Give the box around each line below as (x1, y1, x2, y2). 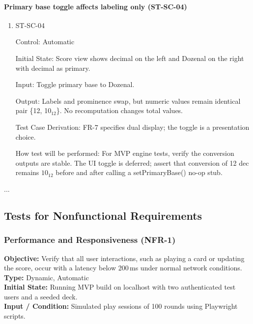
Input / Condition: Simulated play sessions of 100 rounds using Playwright (4, 301, 238, 311)
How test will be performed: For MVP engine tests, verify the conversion (15, 148, 234, 158)
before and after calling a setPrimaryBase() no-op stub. (56, 167, 223, 177)
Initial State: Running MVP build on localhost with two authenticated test (4, 282, 236, 292)
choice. (15, 131, 36, 142)
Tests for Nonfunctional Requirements (4, 207, 202, 223)
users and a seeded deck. (4, 291, 78, 301)
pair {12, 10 (15, 105, 52, 116)
